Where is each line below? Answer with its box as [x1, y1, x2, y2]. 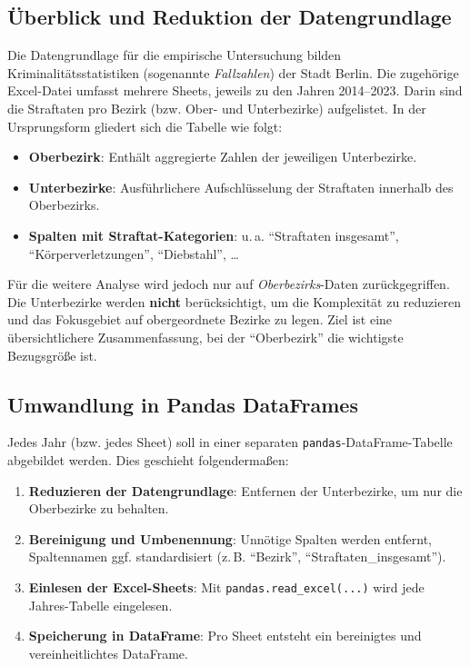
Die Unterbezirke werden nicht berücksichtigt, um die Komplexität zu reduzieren [7, 292, 461, 311]
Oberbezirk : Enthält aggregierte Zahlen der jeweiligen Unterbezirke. [28, 147, 417, 166]
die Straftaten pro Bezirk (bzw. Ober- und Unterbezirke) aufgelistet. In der [7, 98, 426, 117]
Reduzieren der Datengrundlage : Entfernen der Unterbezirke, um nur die [28, 481, 463, 500]
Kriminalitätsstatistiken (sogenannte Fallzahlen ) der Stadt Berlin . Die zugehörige [7, 63, 459, 82]
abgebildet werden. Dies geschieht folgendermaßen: [7, 450, 289, 469]
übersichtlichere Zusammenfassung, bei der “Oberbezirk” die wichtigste [7, 327, 404, 346]
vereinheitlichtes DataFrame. [28, 643, 188, 662]
